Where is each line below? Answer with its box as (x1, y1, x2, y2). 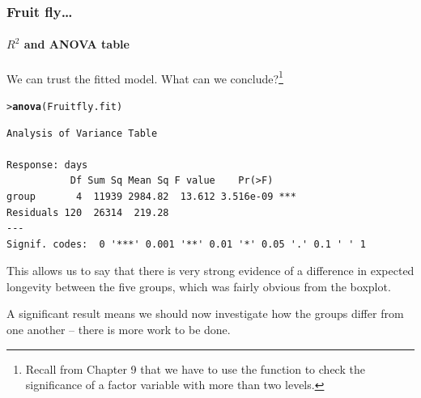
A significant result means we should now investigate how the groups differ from (6, 305, 404, 322)
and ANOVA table (23, 36, 130, 53)
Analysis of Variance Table (6, 127, 158, 139)
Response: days (6, 159, 88, 171)
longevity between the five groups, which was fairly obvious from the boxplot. (6, 277, 391, 294)
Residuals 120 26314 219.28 (6, 206, 169, 218)
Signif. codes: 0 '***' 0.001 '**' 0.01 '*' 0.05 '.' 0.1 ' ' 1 (6, 238, 366, 250)
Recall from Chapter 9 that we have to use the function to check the (25, 360, 365, 377)
